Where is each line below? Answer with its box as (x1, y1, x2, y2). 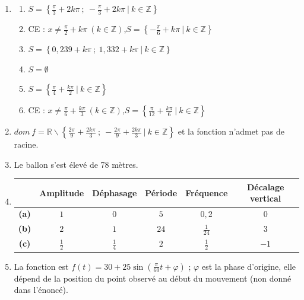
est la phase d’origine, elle (201, 260, 296, 272)
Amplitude (39, 186, 84, 199)
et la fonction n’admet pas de (178, 125, 285, 138)
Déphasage (92, 186, 137, 199)
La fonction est (14, 260, 69, 272)
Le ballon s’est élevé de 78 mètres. (14, 158, 138, 170)
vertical (250, 192, 281, 205)
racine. (14, 138, 39, 151)
